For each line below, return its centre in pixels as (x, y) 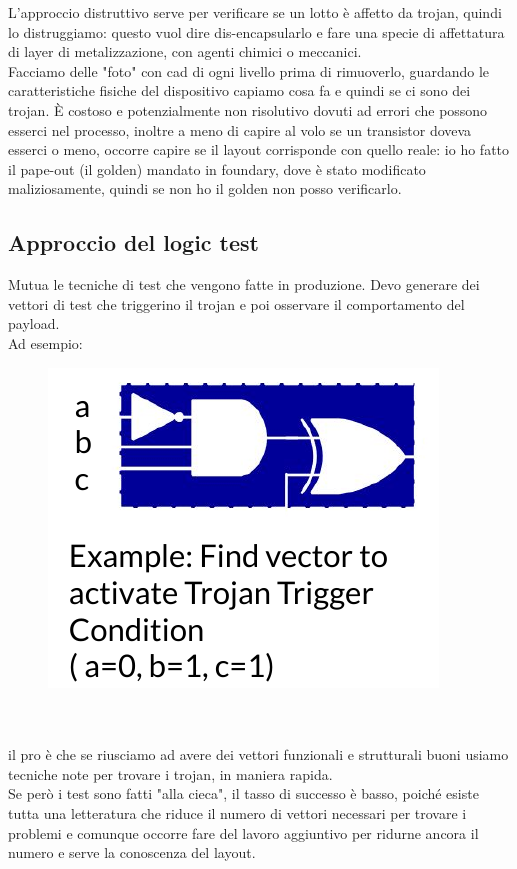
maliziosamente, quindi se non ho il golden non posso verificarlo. (205, 188)
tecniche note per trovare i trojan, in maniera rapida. (170, 773)
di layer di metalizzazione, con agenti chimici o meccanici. (185, 51)
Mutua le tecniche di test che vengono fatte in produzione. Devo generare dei (244, 284)
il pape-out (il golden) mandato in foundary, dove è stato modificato (217, 168)
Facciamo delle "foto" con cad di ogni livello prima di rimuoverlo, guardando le (249, 70)
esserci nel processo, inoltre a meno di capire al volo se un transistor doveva (240, 129)
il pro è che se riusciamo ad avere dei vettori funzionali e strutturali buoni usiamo (258, 754)
